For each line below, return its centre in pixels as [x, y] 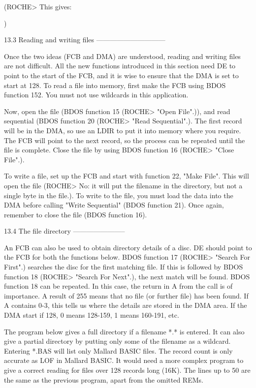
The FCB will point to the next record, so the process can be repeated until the [125, 140]
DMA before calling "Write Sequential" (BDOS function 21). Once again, [114, 205]
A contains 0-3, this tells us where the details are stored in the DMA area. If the [126, 305]
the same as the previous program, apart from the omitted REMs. [104, 379]
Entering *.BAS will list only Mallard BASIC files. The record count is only [118, 350]
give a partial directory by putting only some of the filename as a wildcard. [117, 341]
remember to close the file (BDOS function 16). [76, 214]
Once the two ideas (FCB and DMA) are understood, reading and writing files [122, 56]
